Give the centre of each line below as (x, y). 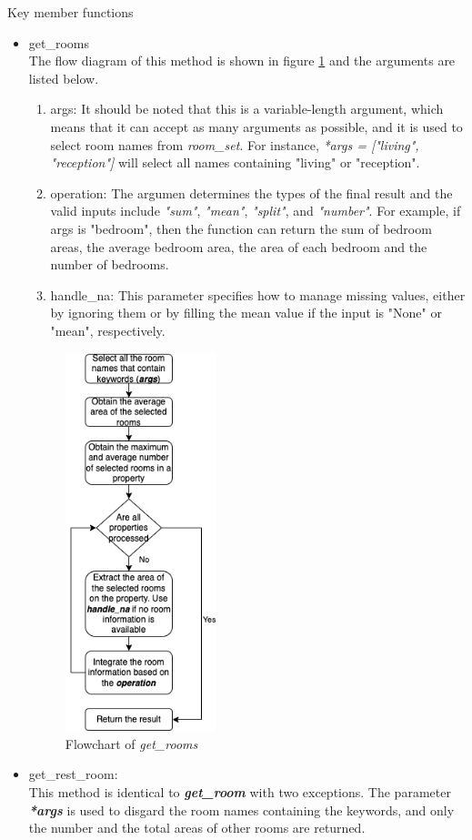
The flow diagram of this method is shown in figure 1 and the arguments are (242, 61)
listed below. (64, 78)
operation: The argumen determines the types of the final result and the (251, 192)
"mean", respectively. (108, 330)
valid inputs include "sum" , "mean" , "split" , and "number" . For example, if (256, 211)
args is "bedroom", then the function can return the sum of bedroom (241, 228)
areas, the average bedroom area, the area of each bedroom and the (239, 246)
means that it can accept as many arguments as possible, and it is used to (256, 126)
